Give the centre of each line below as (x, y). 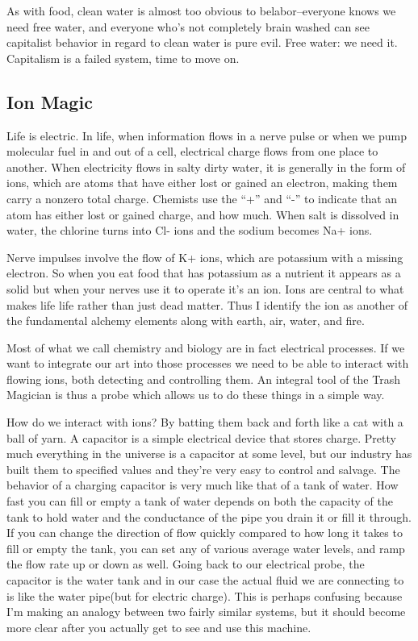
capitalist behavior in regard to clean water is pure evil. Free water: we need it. (202, 42)
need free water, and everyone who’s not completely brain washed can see (188, 26)
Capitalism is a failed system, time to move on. (123, 58)
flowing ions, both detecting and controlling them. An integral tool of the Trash (203, 379)
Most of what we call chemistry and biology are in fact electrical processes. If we (206, 347)
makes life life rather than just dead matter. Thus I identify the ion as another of (207, 304)
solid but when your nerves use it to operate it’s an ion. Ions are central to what (205, 288)
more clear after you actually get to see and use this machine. (159, 627)
